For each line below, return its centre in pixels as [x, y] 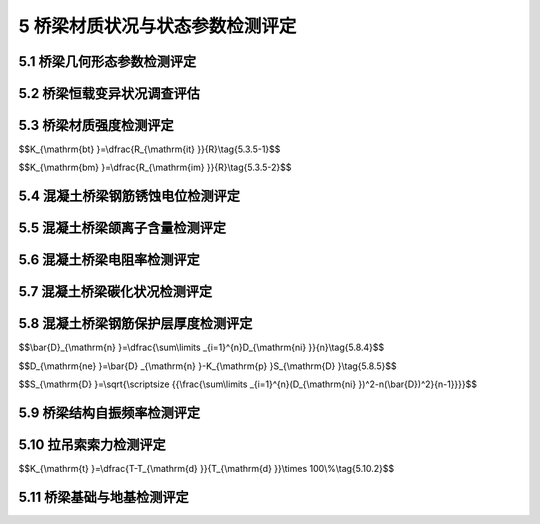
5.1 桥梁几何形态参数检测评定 [107, 61]
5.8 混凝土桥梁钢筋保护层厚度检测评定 [135, 323]
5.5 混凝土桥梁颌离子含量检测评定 [122, 228]
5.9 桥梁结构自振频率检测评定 [109, 413]
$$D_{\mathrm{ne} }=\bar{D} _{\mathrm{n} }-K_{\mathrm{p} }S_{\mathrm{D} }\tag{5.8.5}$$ [207, 366]
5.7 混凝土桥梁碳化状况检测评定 [115, 291]
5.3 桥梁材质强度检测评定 [96, 125]
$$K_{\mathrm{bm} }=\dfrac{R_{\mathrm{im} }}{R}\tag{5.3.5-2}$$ [155, 167]
